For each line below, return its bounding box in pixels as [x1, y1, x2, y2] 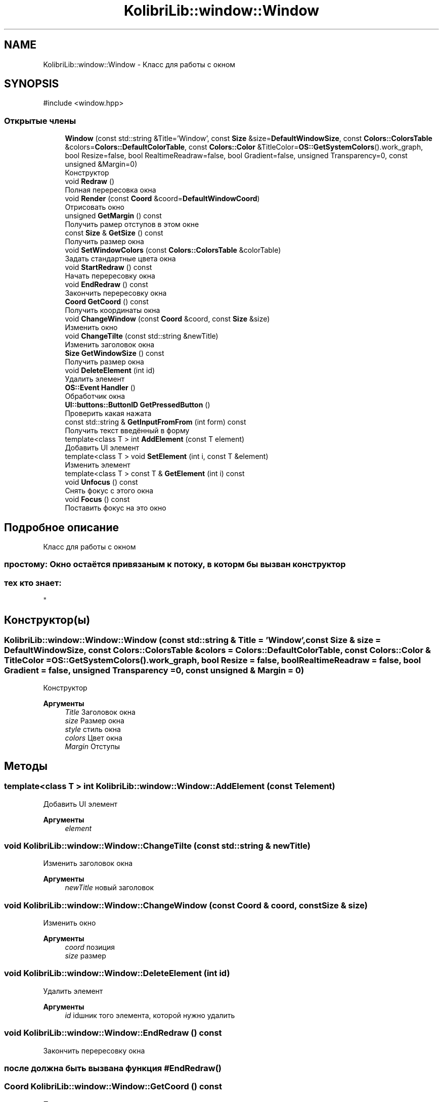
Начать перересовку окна [65, 271, 155, 281]
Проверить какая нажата [65, 409, 152, 418]
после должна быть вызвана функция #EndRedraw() [4, 1063, 222, 1073]
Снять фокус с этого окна [65, 486, 154, 495]
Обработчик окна [65, 392, 125, 401]
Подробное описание [4, 521, 119, 534]
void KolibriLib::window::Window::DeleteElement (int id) [4, 968, 230, 979]
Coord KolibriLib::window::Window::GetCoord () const [4, 1081, 222, 1092]
